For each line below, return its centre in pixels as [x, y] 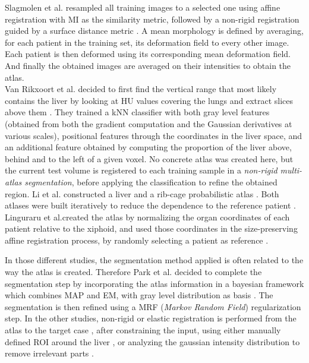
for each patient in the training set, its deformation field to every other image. [147, 42]
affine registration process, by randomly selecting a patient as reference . [137, 240]
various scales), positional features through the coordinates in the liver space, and [154, 135]
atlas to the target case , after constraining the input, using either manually [143, 330]
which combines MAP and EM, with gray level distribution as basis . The [139, 295]
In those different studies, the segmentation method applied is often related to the [154, 260]
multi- [291, 170]
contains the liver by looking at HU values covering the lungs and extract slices [149, 100]
